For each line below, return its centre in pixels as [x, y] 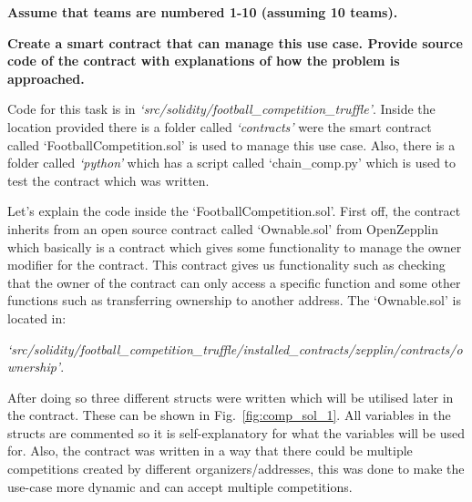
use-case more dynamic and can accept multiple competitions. [180, 486]
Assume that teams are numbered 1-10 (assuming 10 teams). [203, 12]
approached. [46, 78]
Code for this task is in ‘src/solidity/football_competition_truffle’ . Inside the [221, 109]
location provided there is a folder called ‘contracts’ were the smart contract [220, 126]
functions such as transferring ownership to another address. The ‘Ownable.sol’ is [234, 300]
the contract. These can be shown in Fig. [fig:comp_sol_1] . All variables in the [229, 415]
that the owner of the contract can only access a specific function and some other [234, 282]
